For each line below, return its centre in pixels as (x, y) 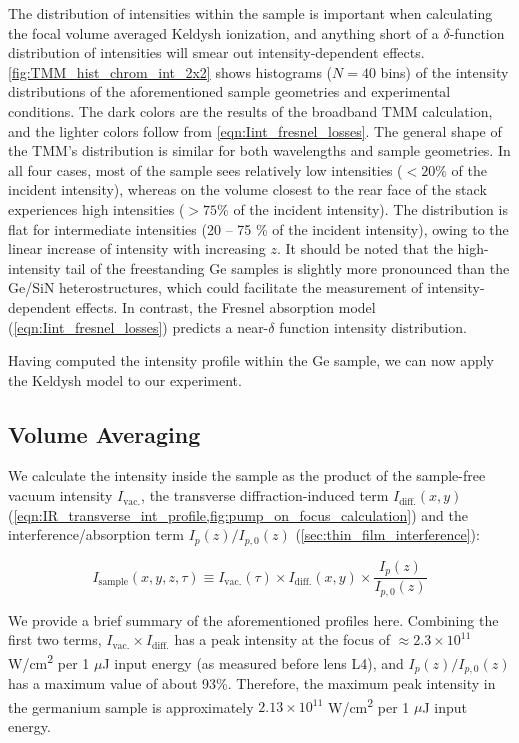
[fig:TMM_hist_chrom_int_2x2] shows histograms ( (170, 71)
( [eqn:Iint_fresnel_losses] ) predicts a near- (138, 326)
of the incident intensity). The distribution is (370, 208)
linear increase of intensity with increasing (137, 248)
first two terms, (55, 639)
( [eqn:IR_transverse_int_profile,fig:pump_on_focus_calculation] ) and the (238, 514)
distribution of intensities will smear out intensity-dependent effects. (216, 52)
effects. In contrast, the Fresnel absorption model (225, 306)
